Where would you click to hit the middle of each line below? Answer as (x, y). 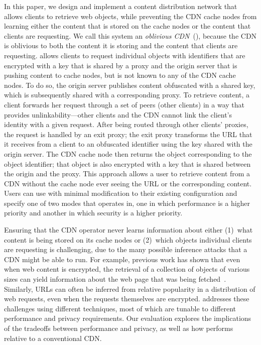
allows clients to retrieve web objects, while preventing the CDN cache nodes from (130, 16)
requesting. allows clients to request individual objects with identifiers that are (125, 55)
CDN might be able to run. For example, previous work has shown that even (122, 259)
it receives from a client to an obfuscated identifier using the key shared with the (128, 144)
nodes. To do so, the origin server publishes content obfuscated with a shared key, (130, 85)
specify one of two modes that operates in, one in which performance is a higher (127, 203)
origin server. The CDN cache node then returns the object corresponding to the (128, 153)
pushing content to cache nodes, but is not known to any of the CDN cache (120, 75)
